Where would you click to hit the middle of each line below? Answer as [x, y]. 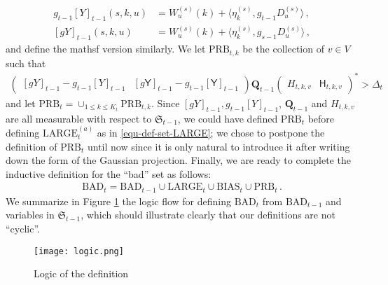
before [321, 118]
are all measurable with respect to [79, 118]
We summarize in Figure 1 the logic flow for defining [119, 201]
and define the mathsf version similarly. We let [106, 49]
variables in [30, 215]
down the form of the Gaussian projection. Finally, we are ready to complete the [178, 160]
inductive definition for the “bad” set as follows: [109, 173]
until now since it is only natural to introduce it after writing [219, 146]
